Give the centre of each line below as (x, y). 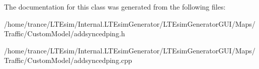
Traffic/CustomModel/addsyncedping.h (65, 33)
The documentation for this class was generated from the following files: (115, 7)
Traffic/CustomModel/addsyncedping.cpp (68, 60)
